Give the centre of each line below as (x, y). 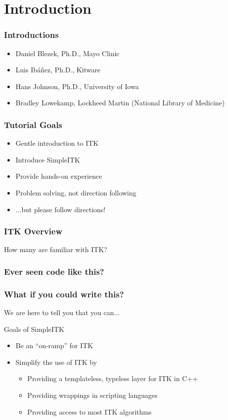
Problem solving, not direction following (76, 192)
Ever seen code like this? (54, 271)
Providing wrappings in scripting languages (92, 395)
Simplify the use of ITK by (56, 362)
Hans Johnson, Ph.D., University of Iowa (77, 86)
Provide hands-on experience (59, 176)
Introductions (32, 35)
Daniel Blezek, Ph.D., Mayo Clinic (67, 53)
